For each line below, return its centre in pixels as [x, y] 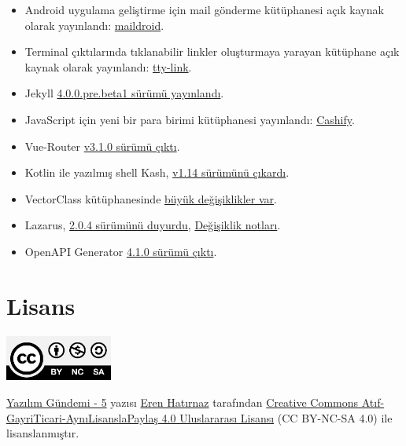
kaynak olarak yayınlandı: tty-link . [108, 66]
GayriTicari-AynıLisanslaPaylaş [82, 417]
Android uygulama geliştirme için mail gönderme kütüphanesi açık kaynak [204, 9]
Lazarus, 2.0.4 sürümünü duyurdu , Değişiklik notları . [153, 225]
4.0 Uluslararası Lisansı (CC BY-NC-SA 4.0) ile [277, 417]
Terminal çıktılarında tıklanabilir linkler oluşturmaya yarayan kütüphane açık [212, 51]
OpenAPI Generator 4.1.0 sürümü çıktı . [121, 251]
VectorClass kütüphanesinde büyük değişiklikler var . [151, 198]
